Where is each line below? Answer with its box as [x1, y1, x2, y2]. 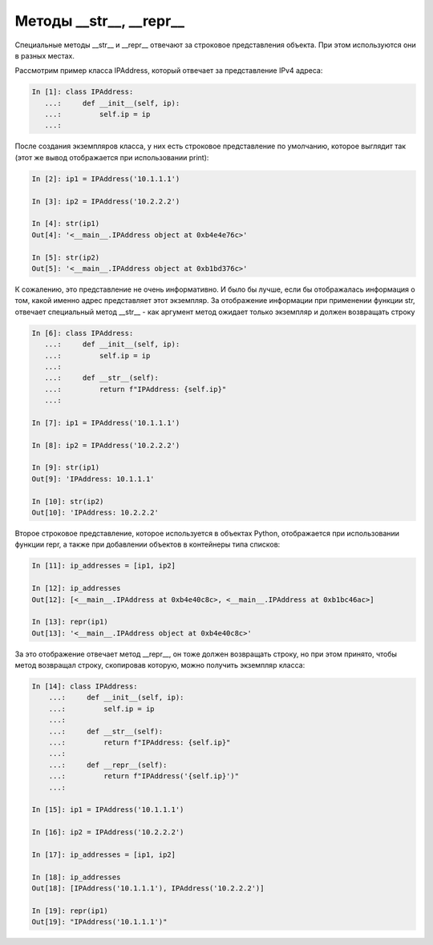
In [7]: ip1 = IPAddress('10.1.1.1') [31, 418, 180, 427]
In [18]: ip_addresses [31, 872, 121, 882]
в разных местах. [14, 50, 75, 60]
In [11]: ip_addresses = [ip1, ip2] [31, 561, 176, 571]
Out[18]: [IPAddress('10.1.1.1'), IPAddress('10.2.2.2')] [31, 884, 265, 893]
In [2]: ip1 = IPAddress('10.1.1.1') [31, 174, 180, 184]
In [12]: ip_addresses [31, 584, 121, 593]
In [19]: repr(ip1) [31, 906, 108, 915]
